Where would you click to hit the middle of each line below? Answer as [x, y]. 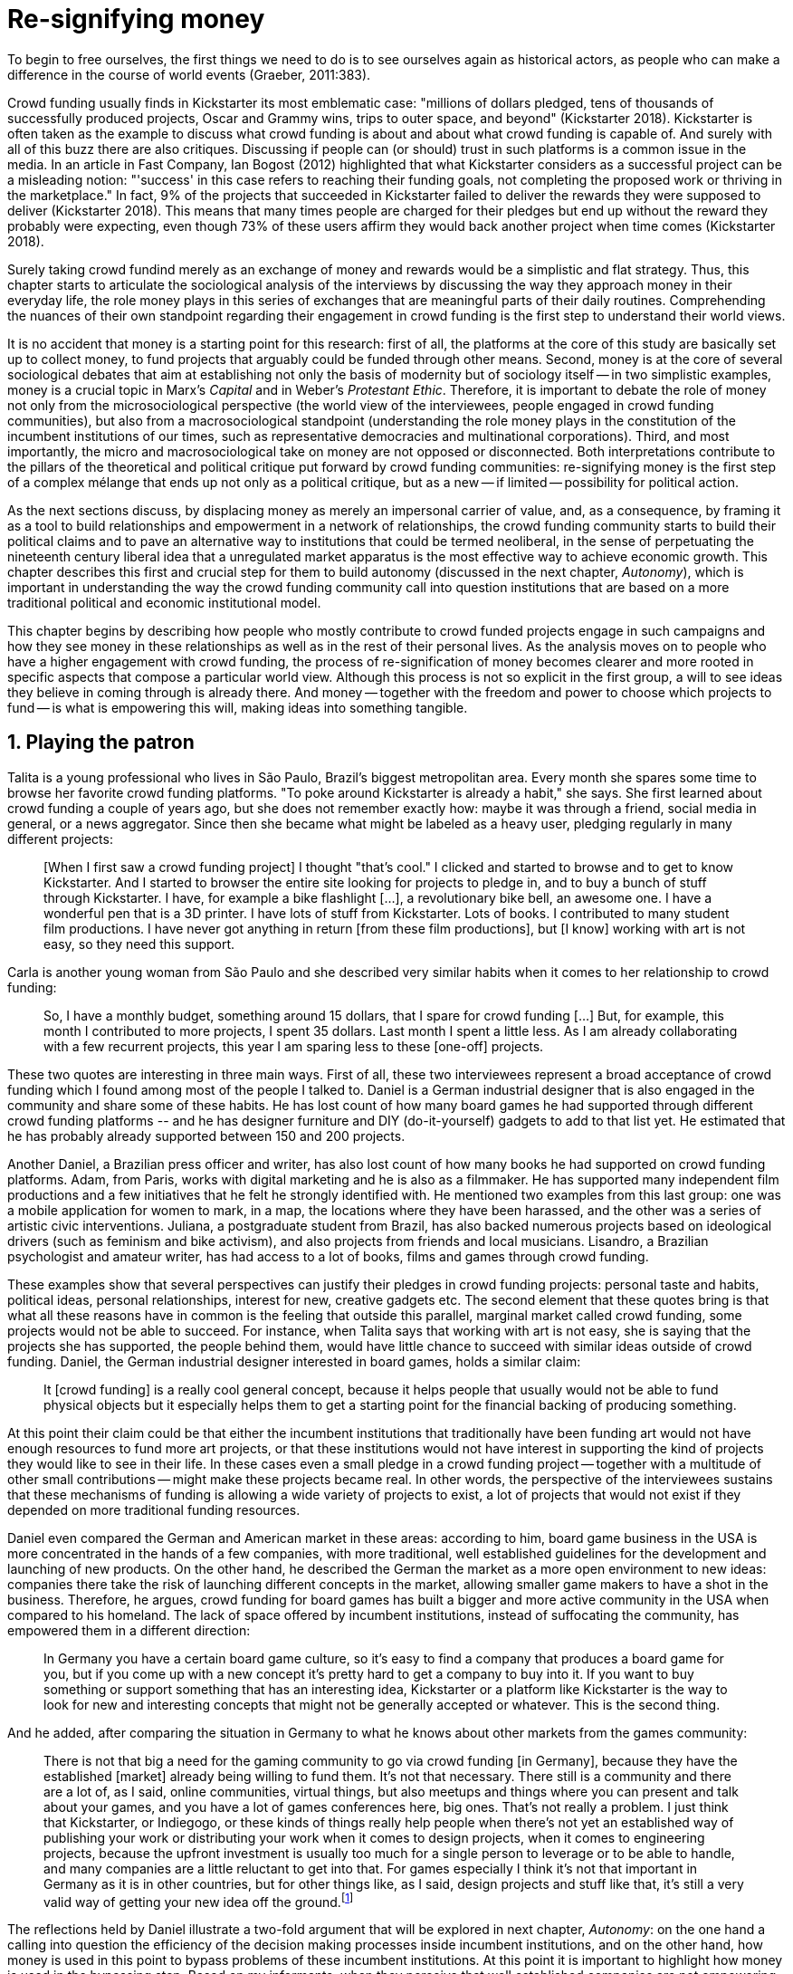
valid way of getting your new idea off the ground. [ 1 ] [199, 1900]
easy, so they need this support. [139, 944]
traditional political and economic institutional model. [164, 602]
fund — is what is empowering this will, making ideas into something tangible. [238, 707]
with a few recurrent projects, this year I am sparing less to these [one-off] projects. [294, 1046]
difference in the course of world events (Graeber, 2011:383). [189, 74]
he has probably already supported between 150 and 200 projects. [206, 1136]
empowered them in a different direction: [129, 1630]
